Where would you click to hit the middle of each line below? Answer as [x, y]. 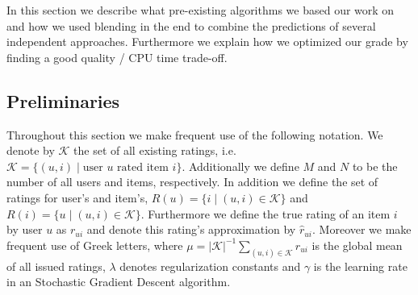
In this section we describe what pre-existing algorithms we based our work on [201, 10]
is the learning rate [360, 266]
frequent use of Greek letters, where [95, 245]
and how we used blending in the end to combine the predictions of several [191, 25]
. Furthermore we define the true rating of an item [265, 213]
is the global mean [357, 245]
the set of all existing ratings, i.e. [155, 150]
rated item [143, 167]
